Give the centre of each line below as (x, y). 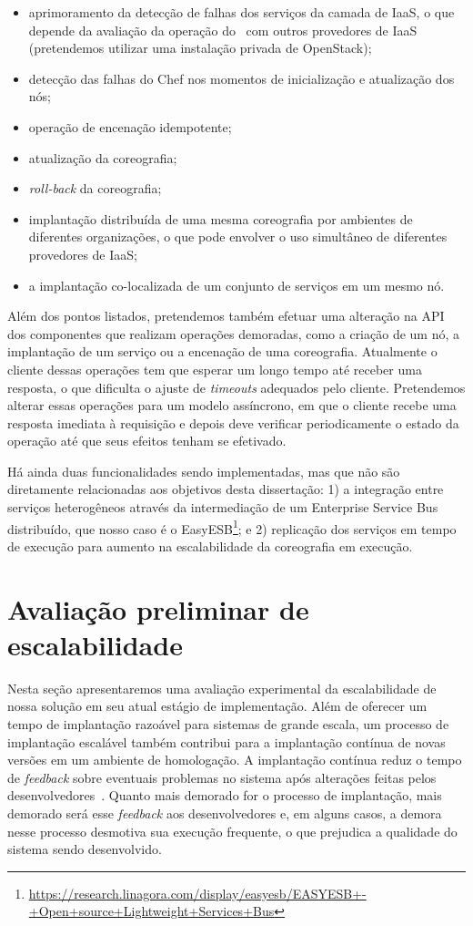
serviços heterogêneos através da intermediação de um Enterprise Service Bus (223, 507)
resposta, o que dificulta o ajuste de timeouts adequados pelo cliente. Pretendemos (236, 387)
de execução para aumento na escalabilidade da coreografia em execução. (210, 545)
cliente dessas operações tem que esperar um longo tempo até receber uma (215, 369)
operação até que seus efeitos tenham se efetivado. (147, 441)
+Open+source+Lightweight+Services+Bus (151, 911)
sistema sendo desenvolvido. (85, 849)
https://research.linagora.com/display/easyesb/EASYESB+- (197, 893)
